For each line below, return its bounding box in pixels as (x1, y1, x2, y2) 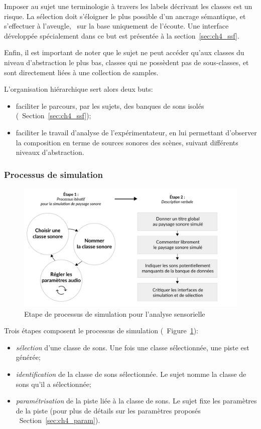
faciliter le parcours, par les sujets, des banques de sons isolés (16, 100, 204, 111)
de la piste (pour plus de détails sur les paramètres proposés (16, 405, 201, 415)
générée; (16, 352, 41, 362)
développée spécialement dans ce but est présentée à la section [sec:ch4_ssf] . (4, 30, 239, 41)
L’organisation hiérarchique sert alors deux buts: (4, 84, 153, 94)
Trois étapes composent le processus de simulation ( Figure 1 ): (4, 325, 198, 336)
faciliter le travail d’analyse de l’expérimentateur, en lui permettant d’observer (16, 127, 257, 137)
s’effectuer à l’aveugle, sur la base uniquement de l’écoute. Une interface (4, 21, 229, 31)
